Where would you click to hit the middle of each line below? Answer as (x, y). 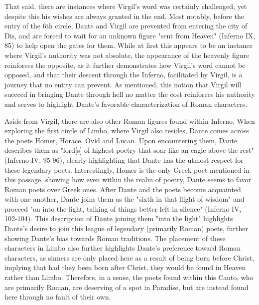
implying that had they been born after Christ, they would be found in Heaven (125, 267)
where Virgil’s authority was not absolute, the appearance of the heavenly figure (127, 55)
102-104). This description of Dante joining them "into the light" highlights (119, 218)
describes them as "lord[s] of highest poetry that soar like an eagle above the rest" (129, 150)
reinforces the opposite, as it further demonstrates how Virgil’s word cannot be (125, 65)
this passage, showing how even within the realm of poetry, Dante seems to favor (128, 179)
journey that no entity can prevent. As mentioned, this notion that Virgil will (123, 84)
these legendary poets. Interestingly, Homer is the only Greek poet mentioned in (127, 169)
